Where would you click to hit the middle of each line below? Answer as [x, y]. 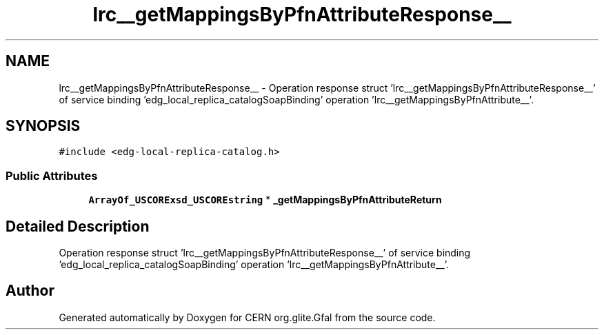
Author [30, 291]
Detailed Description [78, 226]
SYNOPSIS [43, 126]
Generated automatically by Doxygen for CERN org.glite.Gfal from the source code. [247, 317]
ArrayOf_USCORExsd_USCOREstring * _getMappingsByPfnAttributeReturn [265, 200]
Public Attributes [52, 175]
